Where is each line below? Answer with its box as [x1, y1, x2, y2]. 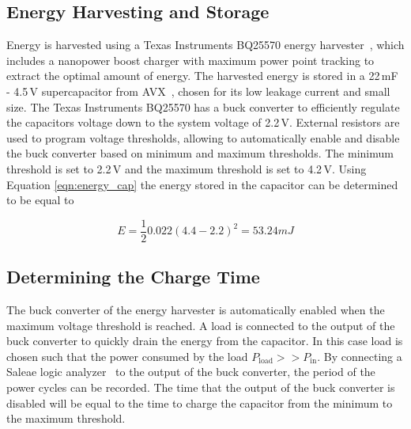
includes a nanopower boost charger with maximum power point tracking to [6, 51, 375, 68]
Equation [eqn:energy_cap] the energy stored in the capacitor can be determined [6, 176, 398, 192]
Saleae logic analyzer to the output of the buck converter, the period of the [6, 363, 375, 380]
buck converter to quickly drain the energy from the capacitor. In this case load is [6, 332, 403, 349]
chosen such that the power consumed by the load [6, 347, 248, 364]
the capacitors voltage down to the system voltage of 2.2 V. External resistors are [6, 114, 400, 131]
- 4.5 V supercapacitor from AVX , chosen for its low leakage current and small [6, 82, 390, 99]
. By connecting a [317, 347, 402, 364]
